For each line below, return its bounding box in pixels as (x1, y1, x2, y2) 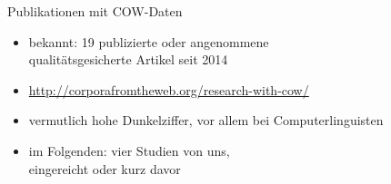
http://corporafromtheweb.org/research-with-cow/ (28, 80, 309, 99)
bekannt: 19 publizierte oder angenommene (28, 32, 269, 51)
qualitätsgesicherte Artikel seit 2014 (28, 50, 228, 69)
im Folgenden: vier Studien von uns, (28, 140, 230, 160)
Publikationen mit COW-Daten (7, 2, 183, 20)
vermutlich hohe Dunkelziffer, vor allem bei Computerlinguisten (28, 111, 384, 130)
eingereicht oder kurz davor (28, 159, 181, 178)
